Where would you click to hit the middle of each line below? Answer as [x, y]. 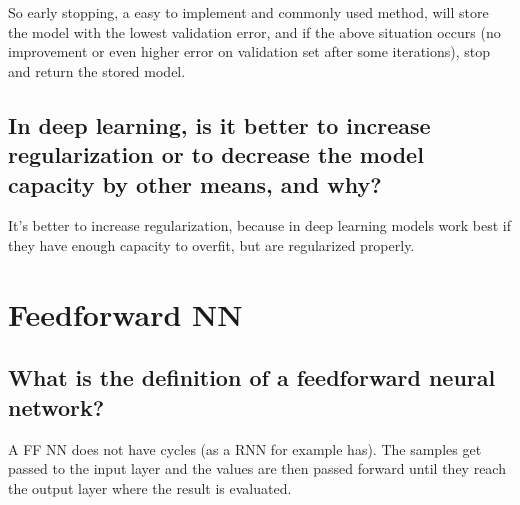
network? [56, 406]
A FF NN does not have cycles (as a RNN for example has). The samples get [245, 448]
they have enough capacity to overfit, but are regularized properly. [211, 244]
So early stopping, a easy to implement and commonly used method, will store [248, 12]
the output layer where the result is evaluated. [150, 487]
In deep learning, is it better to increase [219, 124]
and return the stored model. [97, 70]
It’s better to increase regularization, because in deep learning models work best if [260, 225]
